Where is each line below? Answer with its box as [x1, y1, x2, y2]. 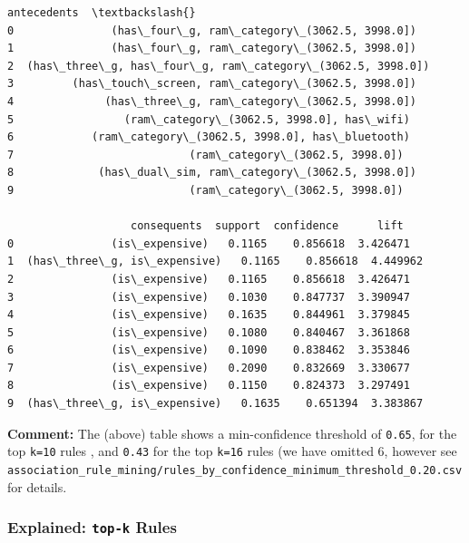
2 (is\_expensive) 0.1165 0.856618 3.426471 [7, 272, 410, 286]
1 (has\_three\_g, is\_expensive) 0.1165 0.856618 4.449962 [7, 255, 424, 268]
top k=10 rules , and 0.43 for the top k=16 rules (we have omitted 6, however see [7, 441, 457, 461]
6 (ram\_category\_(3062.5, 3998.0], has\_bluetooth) [7, 131, 410, 144]
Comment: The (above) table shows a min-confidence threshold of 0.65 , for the [7, 423, 457, 442]
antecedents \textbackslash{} [7, 6, 196, 19]
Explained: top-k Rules [7, 516, 177, 538]
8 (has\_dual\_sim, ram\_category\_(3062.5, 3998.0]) [7, 166, 417, 179]
